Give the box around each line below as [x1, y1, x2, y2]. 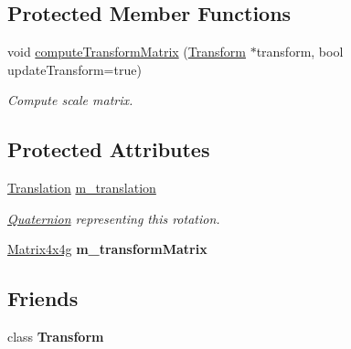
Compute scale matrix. [7, 90, 133, 110]
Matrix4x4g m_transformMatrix [7, 239, 207, 259]
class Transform [7, 327, 104, 346]
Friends [7, 284, 79, 312]
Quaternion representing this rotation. [7, 208, 220, 227]
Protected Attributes [7, 135, 210, 164]
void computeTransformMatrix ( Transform [7, 42, 246, 61]
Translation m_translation [7, 178, 156, 197]
